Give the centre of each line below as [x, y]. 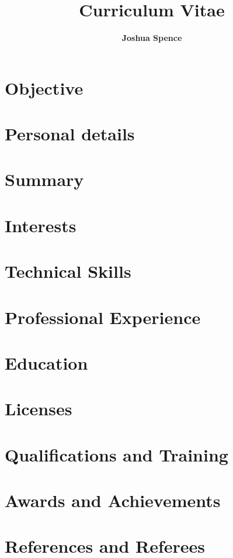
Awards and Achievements [113, 500]
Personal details [70, 134]
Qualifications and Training [116, 454]
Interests [41, 225]
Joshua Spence [152, 38]
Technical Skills [68, 271]
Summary [44, 179]
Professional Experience [103, 317]
